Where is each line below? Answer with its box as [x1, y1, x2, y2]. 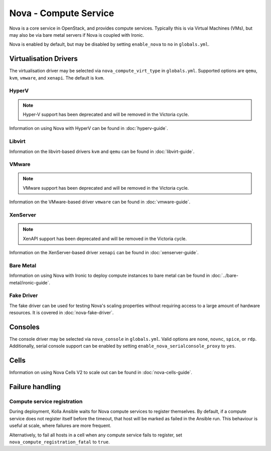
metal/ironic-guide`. [9, 279, 50, 285]
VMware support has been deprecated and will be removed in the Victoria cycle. [23, 185, 189, 191]
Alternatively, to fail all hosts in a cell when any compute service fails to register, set [9, 432, 183, 438]
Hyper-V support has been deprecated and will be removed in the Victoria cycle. [23, 111, 189, 117]
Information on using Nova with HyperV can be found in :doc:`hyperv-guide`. [9, 125, 168, 131]
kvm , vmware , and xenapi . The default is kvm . [9, 74, 105, 81]
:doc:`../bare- [211, 272, 238, 279]
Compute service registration [9, 398, 83, 405]
